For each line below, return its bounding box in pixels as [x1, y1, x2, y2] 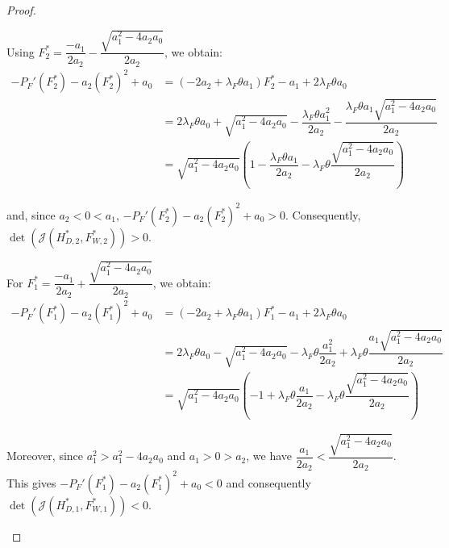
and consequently [226, 474, 311, 491]
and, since [6, 206, 56, 223]
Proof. [6, 2, 36, 18]
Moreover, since [6, 447, 84, 464]
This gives [6, 474, 56, 491]
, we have [246, 447, 293, 464]
